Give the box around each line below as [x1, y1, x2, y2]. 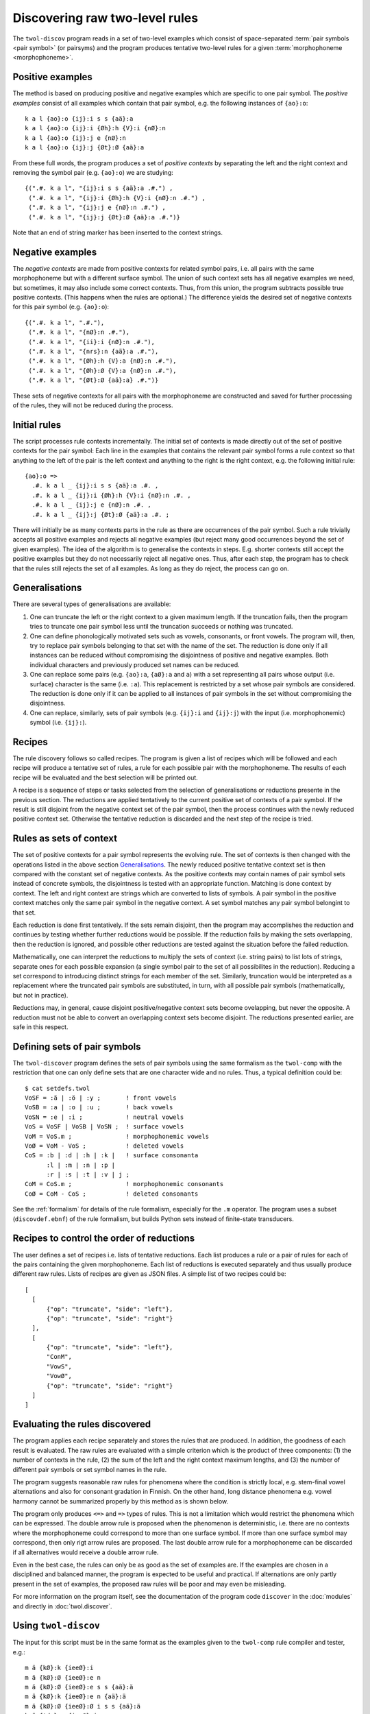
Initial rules [12, 419, 62, 431]
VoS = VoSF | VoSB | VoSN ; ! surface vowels [25, 1123, 184, 1131]
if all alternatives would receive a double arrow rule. [12, 1548, 159, 1556]
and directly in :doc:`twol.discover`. [12, 1602, 112, 1610]
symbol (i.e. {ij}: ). [29, 719, 87, 727]
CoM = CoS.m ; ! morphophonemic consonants [25, 1180, 224, 1188]
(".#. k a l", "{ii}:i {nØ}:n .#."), [28, 338, 156, 346]
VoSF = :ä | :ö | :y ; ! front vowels [25, 1094, 177, 1102]
